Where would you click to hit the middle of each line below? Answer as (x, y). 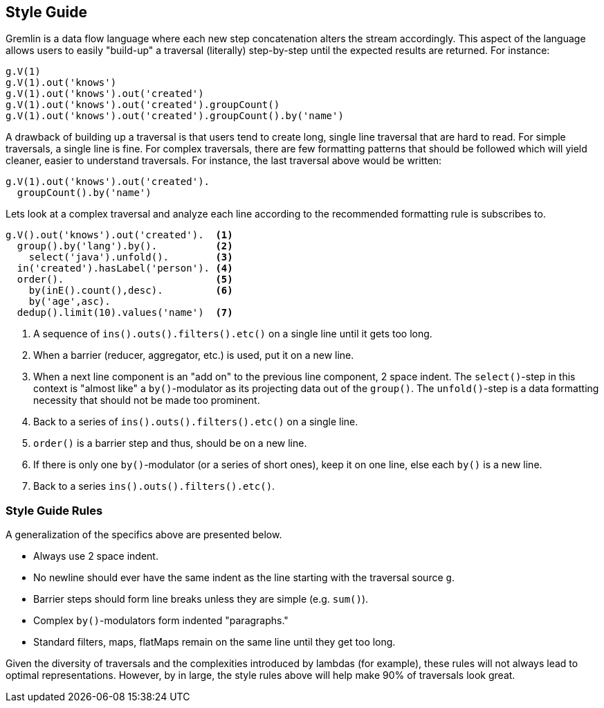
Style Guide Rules (54, 510)
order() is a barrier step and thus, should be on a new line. (170, 443)
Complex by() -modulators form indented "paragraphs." (161, 621)
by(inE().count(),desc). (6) (131, 291)
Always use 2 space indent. (96, 556)
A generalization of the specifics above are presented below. (144, 535)
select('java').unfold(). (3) (131, 257)
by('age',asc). (70, 302)
